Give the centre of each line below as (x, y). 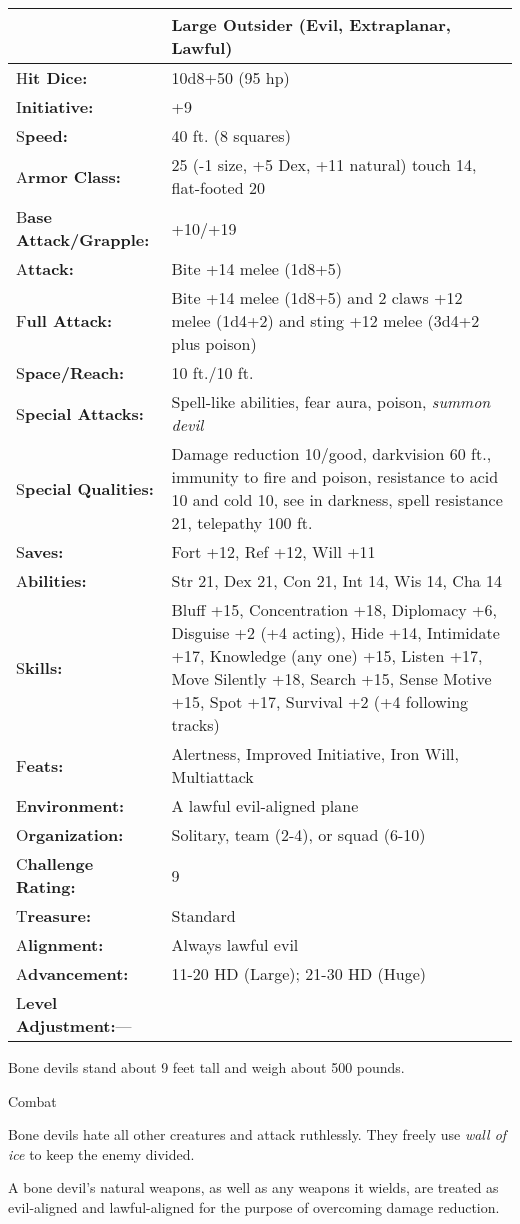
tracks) (195, 724)
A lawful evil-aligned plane (265, 805)
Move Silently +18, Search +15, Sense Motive (331, 678)
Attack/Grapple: (83, 239)
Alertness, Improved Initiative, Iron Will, (315, 753)
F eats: (40, 765)
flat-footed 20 (218, 187)
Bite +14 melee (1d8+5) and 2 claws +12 (317, 297)
